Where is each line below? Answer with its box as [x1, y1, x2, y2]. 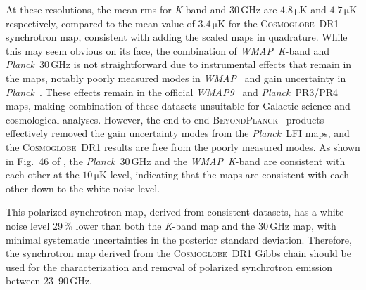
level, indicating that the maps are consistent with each [110, 167, 349, 182]
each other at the [6, 167, 80, 182]
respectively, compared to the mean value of [6, 15, 195, 30]
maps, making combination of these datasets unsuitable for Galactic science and [6, 98, 351, 113]
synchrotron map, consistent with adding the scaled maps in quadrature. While [6, 29, 348, 44]
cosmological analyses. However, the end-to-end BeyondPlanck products [6, 112, 324, 126]
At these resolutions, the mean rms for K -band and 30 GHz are [6, 2, 277, 16]
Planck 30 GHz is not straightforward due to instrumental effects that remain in [6, 57, 352, 72]
